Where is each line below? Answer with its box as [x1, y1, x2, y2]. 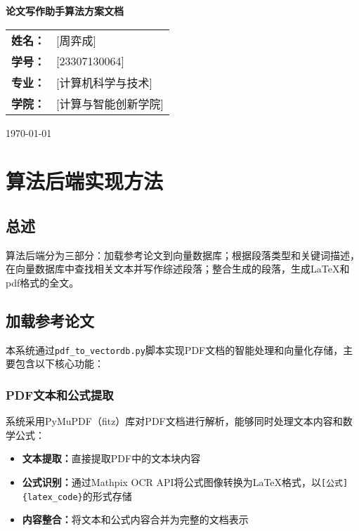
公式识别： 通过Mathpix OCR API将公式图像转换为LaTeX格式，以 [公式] [22, 475, 348, 489]
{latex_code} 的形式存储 [22, 488, 132, 503]
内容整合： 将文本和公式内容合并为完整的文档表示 [22, 512, 249, 527]
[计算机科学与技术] [56, 74, 152, 91]
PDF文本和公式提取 [6, 386, 114, 403]
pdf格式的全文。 [6, 275, 79, 289]
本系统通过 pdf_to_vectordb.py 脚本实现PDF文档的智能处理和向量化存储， [6, 342, 344, 357]
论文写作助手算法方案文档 [6, 4, 124, 18]
